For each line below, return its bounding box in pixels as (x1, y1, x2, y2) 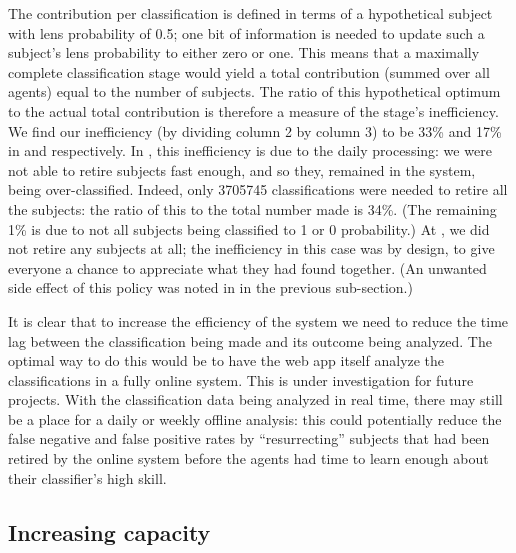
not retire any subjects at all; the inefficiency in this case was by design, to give (8, 238, 495, 259)
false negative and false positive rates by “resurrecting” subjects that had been (8, 428, 490, 449)
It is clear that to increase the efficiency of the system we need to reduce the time (8, 310, 509, 331)
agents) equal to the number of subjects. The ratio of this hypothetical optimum (8, 81, 501, 102)
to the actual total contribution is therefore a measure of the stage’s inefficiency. (8, 100, 499, 121)
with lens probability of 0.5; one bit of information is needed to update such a (8, 22, 485, 43)
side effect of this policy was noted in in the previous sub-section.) (8, 277, 413, 298)
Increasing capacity (8, 516, 211, 547)
